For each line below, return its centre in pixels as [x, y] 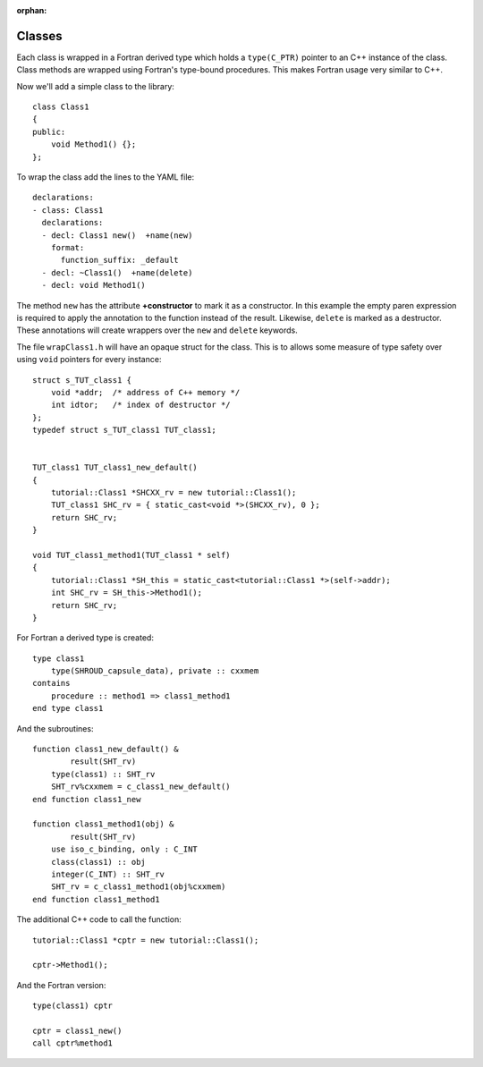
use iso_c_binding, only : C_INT [124, 849]
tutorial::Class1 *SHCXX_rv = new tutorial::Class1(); [174, 493]
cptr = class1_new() [77, 1030]
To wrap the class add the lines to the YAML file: [106, 177]
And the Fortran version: [61, 985]
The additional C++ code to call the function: [99, 919]
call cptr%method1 [73, 1043]
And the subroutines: [55, 728]
